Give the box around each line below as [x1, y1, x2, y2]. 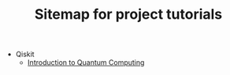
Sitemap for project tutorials [34, 5, 223, 23]
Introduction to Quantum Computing [27, 58, 145, 67]
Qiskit [15, 49, 35, 59]
